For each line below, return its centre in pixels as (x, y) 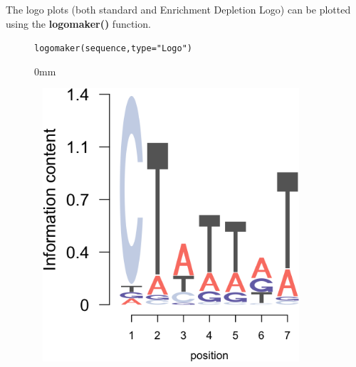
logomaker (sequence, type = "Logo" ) (113, 49)
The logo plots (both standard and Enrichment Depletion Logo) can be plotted (178, 9)
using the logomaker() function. (78, 23)
